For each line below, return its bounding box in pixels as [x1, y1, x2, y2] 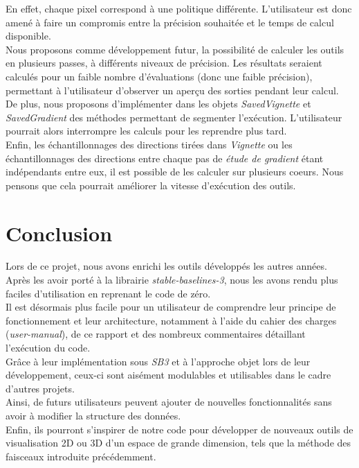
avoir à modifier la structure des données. [6, 408, 181, 422]
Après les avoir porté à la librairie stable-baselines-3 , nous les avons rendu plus [6, 272, 338, 287]
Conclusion [6, 218, 113, 247]
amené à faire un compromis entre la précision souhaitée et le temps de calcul [6, 15, 334, 29]
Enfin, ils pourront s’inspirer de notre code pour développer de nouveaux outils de [6, 422, 353, 436]
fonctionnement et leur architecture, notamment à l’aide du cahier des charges [6, 313, 337, 327]
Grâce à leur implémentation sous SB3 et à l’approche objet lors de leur [6, 354, 311, 368]
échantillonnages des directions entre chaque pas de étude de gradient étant [6, 150, 324, 165]
